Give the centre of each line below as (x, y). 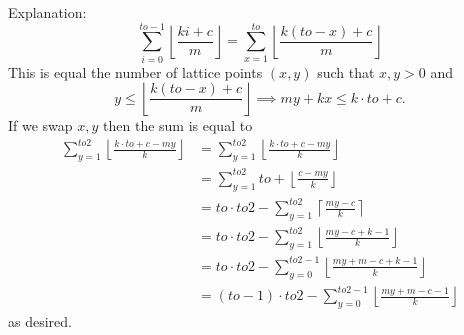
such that (346, 71)
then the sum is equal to (178, 125)
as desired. (40, 320)
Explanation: (47, 12)
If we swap (40, 125)
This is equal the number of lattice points (135, 71)
